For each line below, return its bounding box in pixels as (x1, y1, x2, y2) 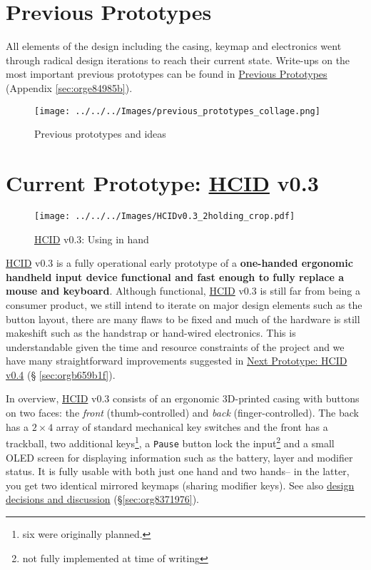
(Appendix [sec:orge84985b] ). (6, 80, 133, 95)
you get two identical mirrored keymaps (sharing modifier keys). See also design (6, 477, 355, 492)
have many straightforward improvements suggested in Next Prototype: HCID (6, 353, 347, 368)
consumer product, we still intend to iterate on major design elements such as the (6, 297, 362, 312)
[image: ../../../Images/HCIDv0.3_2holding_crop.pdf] (34, 210, 295, 221)
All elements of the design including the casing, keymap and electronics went (6, 39, 342, 54)
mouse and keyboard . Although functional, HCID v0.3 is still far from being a (6, 283, 361, 298)
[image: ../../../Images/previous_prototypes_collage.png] (34, 106, 320, 116)
